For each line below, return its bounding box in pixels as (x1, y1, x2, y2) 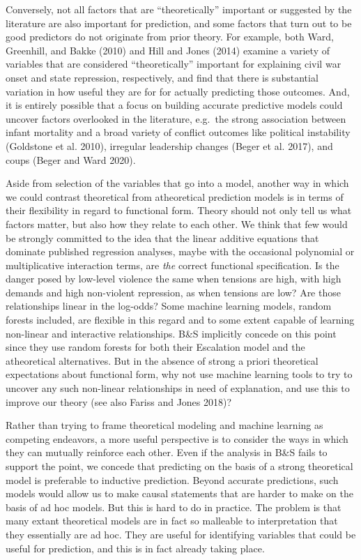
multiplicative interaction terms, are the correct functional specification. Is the (6, 257, 339, 272)
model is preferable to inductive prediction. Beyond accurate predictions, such (6, 472, 339, 487)
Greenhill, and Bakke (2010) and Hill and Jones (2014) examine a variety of (6, 43, 330, 57)
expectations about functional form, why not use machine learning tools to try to (6, 367, 353, 381)
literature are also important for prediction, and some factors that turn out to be (6, 15, 352, 30)
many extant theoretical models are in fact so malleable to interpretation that (6, 513, 338, 528)
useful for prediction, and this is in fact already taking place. (6, 540, 265, 555)
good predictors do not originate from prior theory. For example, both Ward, (6, 29, 334, 44)
